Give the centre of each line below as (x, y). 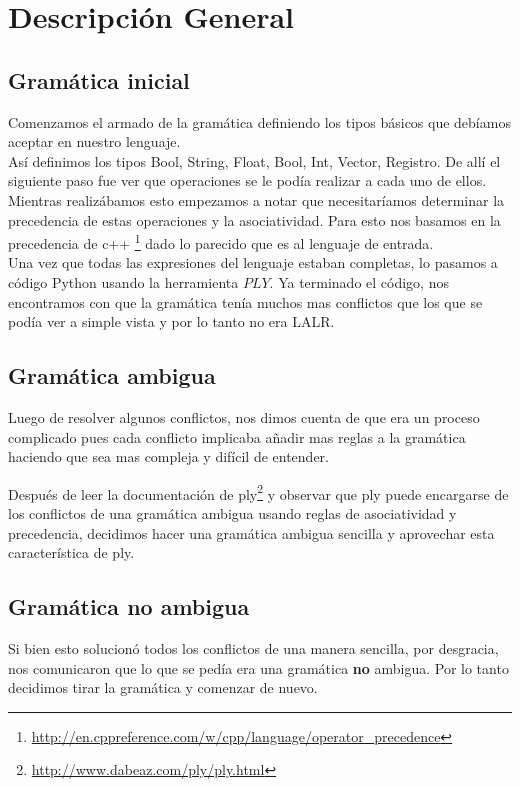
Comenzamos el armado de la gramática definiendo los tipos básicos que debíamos (259, 121)
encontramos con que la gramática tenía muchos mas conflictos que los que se (245, 301)
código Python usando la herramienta (123, 281)
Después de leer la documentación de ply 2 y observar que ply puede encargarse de (258, 492)
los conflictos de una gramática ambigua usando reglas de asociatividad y (232, 513)
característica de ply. (71, 552)
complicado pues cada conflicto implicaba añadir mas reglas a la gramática (237, 436)
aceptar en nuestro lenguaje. (94, 141)
